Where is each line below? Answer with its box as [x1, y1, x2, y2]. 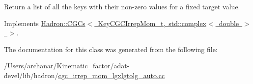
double [219, 18, 239, 28]
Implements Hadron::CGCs [4, 18, 85, 28]
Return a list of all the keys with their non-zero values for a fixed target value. [4, 1, 240, 11]
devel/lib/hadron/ [4, 70, 58, 80]
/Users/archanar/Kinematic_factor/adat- [4, 60, 130, 71]
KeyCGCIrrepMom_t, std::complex [98, 18, 206, 28]
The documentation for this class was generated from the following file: [4, 44, 218, 54]
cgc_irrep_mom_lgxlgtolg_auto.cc [58, 70, 165, 80]
